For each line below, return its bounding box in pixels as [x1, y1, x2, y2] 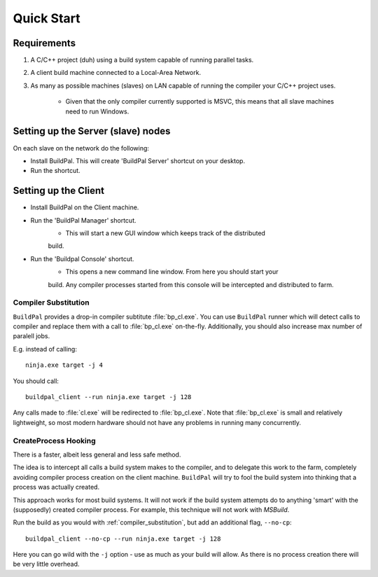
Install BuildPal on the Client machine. [30, 203, 139, 211]
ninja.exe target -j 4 [25, 361, 104, 369]
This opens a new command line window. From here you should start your [65, 267, 279, 276]
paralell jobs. [13, 332, 50, 340]
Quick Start [13, 11, 80, 26]
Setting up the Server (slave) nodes [13, 125, 171, 137]
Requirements [13, 37, 76, 49]
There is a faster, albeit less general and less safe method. [13, 450, 181, 459]
